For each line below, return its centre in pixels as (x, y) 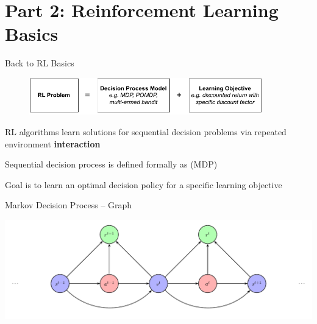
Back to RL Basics (40, 63)
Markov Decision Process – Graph (69, 205)
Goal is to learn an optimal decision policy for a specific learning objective (144, 184)
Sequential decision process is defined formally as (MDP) (111, 164)
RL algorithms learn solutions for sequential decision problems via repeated (146, 132)
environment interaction (53, 143)
